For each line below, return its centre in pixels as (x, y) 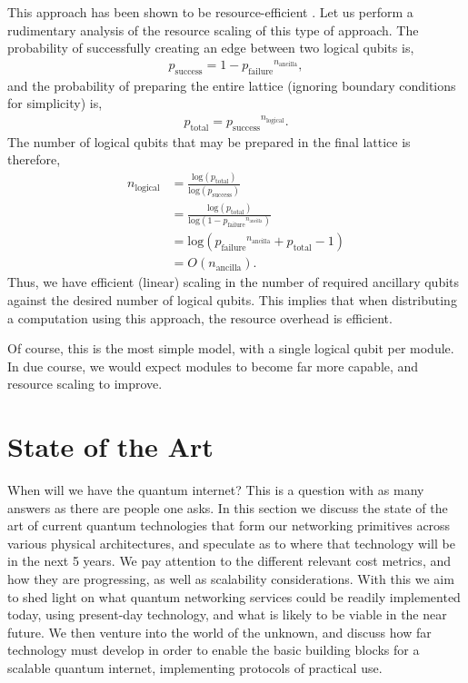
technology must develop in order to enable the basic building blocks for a (214, 650)
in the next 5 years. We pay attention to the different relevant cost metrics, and (229, 561)
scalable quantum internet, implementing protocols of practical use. (195, 668)
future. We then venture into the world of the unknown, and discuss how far (219, 632)
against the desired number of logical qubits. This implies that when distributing (232, 300)
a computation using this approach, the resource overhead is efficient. (200, 317)
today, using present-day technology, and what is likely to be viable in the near (227, 614)
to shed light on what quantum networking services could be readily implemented (234, 596)
